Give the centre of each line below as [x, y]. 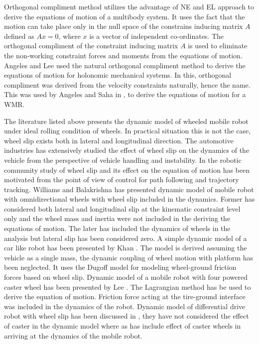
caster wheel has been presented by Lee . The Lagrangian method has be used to [128, 287]
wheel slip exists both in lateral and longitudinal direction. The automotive [119, 140]
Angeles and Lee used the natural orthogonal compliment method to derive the [125, 65]
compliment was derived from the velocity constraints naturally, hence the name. [127, 84]
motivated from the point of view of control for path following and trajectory [122, 179]
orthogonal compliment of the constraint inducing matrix [91, 46]
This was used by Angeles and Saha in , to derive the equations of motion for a [125, 94]
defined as [19, 36]
